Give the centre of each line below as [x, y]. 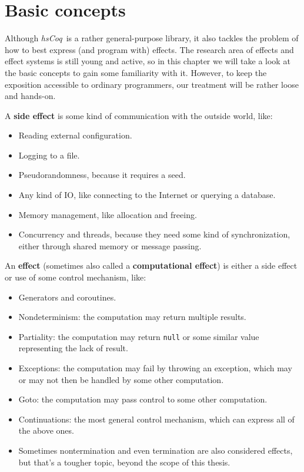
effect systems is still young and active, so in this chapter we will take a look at [148, 61]
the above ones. [46, 430]
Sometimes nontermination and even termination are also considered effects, [156, 450]
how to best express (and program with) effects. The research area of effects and [149, 49]
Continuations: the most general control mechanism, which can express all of [156, 419]
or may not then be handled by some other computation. [121, 379]
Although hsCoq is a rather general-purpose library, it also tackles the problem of [152, 38]
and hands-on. [30, 96]
